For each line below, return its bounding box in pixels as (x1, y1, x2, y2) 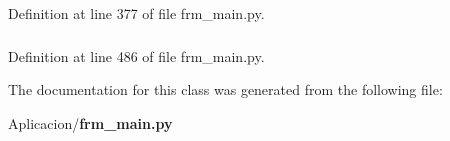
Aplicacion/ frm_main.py (8, 112, 173, 133)
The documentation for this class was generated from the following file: (8, 79, 443, 100)
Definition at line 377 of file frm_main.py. (8, 3, 265, 23)
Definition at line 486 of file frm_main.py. (8, 45, 265, 66)
